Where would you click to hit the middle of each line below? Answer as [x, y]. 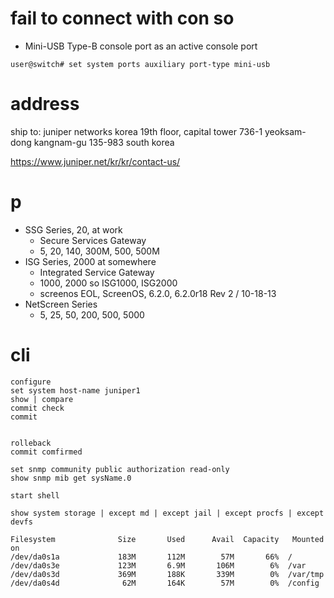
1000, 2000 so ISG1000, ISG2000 [108, 283]
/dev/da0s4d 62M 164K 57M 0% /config [165, 583]
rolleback [31, 443]
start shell [35, 495]
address [45, 104]
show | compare [42, 399]
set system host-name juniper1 [75, 390]
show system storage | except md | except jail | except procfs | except [167, 513]
